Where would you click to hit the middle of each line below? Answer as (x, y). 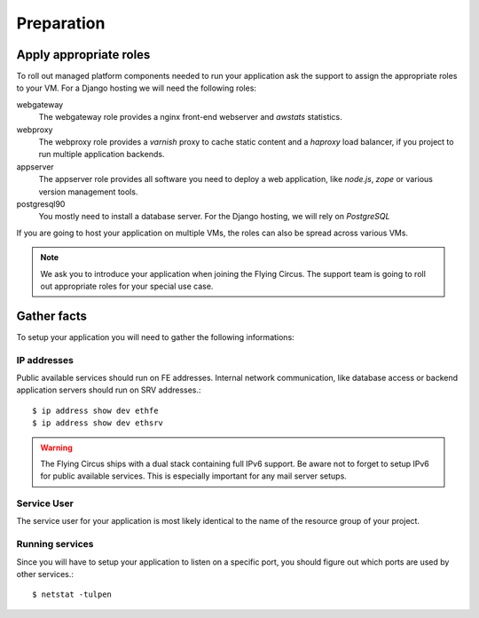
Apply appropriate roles (83, 55)
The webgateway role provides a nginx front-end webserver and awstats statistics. (191, 117)
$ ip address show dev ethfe (95, 410)
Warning (56, 448)
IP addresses (45, 360)
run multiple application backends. (102, 154)
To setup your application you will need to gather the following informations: (155, 337)
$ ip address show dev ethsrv (98, 423)
